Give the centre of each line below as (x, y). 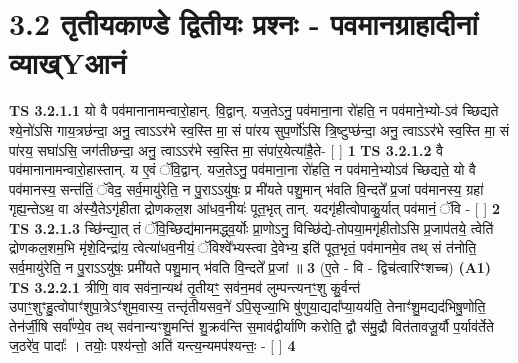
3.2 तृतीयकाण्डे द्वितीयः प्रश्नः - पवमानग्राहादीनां (243, 23)
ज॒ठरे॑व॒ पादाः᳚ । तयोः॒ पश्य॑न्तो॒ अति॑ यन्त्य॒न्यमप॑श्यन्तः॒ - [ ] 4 (152, 345)
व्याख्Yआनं (67, 62)
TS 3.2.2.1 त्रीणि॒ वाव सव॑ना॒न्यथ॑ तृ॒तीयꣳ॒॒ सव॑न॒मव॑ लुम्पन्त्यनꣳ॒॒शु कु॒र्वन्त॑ (185, 286)
